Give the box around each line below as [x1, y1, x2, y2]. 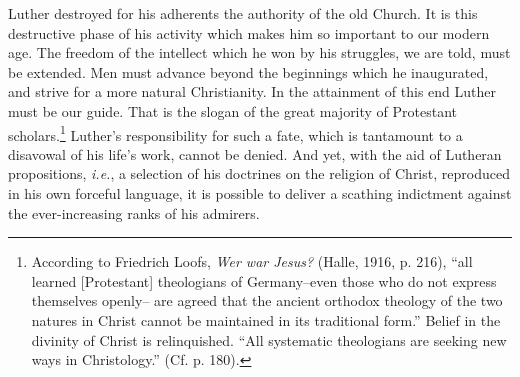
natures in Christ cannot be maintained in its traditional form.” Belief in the [31, 309, 501, 330]
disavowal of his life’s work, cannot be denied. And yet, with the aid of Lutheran [8, 143, 502, 164]
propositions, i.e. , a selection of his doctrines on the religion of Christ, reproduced [8, 163, 510, 184]
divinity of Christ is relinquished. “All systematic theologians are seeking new [31, 329, 507, 350]
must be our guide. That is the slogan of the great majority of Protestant [8, 100, 458, 121]
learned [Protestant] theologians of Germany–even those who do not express [31, 270, 497, 291]
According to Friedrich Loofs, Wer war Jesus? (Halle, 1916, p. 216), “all [31, 251, 473, 272]
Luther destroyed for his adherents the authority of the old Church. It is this [8, 3, 478, 23]
